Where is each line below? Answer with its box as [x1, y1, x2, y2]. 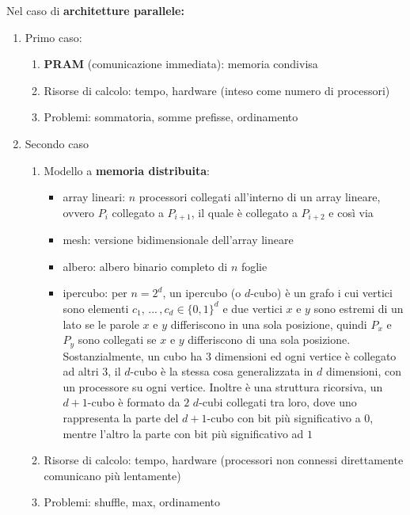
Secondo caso [25, 135, 89, 151]
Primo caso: [25, 29, 82, 45]
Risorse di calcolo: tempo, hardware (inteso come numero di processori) [44, 82, 390, 98]
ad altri [63, 363, 99, 380]
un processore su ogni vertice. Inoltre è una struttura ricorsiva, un [63, 378, 383, 395]
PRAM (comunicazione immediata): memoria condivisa [44, 55, 318, 72]
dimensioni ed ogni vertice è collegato [214, 347, 397, 364]
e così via [328, 204, 374, 220]
